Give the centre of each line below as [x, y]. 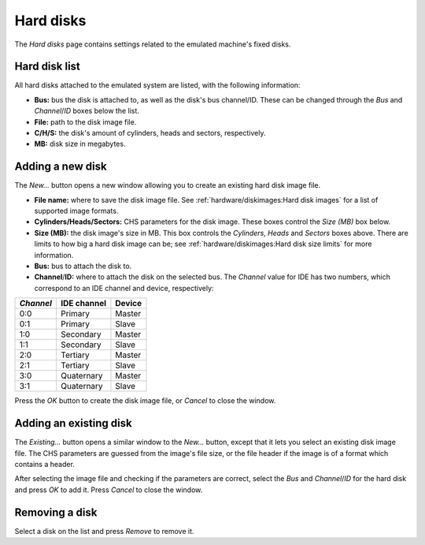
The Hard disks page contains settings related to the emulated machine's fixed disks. [153, 44]
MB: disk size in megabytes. [80, 144]
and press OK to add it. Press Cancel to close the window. [109, 490]
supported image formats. [76, 211]
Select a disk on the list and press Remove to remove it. [104, 531]
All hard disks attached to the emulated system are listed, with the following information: [157, 85]
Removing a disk [56, 512]
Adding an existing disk [74, 423]
